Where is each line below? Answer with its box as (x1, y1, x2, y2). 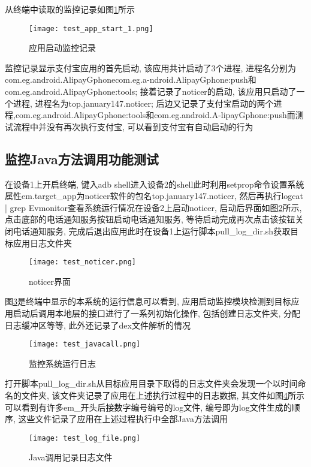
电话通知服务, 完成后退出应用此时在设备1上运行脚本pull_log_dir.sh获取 (13, 224, 291, 237)
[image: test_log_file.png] (29, 433, 141, 442)
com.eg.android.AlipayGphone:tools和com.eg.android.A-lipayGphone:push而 (15, 109, 295, 121)
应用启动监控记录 (29, 41, 96, 54)
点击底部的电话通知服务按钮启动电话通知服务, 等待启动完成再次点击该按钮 (5, 213, 295, 225)
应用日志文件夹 (13, 236, 72, 249)
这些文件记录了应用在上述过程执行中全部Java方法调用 (18, 412, 228, 425)
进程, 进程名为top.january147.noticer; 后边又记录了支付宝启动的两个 (13, 97, 274, 109)
